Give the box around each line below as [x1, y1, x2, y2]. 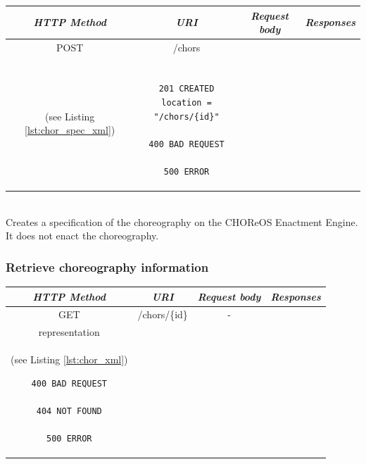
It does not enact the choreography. [6, 228, 159, 243]
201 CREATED [158, 84, 215, 94]
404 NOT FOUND [36, 406, 102, 416]
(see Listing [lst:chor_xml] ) [11, 352, 128, 367]
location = [161, 97, 212, 108]
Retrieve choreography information [6, 258, 209, 275]
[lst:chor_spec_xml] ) [25, 123, 115, 137]
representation [38, 325, 100, 339]
